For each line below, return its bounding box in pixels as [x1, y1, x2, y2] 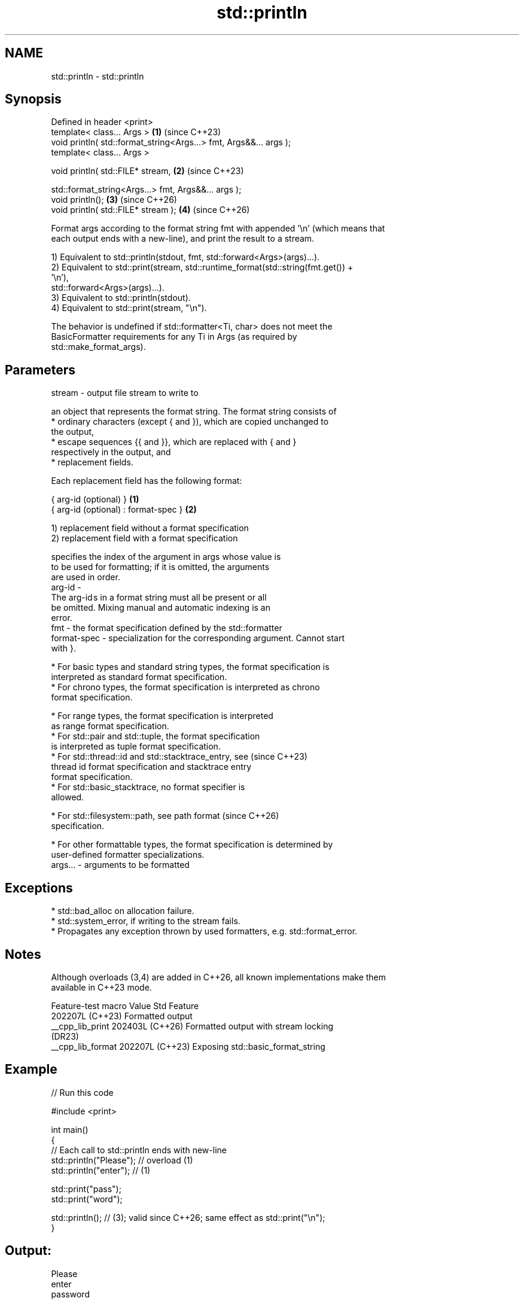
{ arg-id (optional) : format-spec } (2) [51, 504, 197, 515]
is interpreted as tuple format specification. [51, 741, 221, 752]
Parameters [5, 362, 75, 377]
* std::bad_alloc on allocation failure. [51, 906, 194, 916]
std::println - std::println [51, 71, 144, 81]
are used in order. [51, 572, 120, 583]
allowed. [51, 792, 84, 803]
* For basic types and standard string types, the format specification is [51, 662, 330, 672]
